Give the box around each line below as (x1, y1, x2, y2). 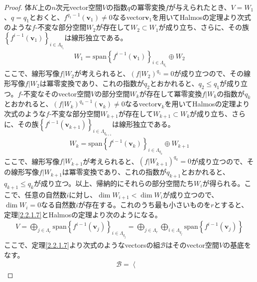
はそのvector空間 (165, 240, 219, 250)
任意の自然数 (24, 189, 67, 199)
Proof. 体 (4, 2, 32, 12)
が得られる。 (202, 178, 245, 188)
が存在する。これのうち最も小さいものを (78, 199, 211, 210)
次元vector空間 (55, 2, 103, 12)
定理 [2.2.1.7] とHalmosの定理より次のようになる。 (4, 209, 162, 219)
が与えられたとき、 (168, 2, 231, 12)
